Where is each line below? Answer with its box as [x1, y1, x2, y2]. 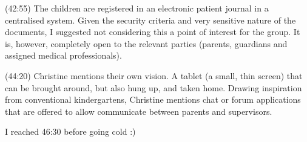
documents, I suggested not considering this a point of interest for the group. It [5, 25, 300, 38]
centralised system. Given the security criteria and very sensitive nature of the [5, 13, 296, 26]
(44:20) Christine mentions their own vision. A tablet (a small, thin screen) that [5, 69, 303, 82]
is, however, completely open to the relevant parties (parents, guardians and [5, 37, 288, 50]
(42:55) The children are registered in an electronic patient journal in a [5, 2, 269, 14]
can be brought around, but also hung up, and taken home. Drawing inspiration [5, 81, 302, 94]
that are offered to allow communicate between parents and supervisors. [5, 105, 272, 117]
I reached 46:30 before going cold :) [5, 125, 136, 138]
